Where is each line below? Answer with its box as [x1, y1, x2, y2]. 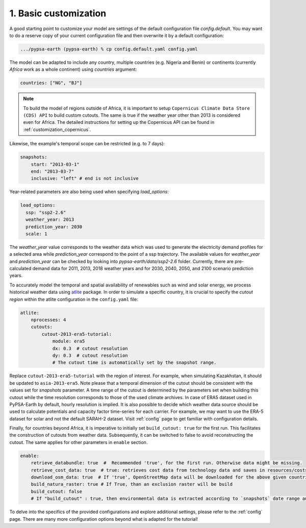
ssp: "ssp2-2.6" [25, 209, 66, 215]
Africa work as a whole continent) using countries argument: [9, 66, 137, 72]
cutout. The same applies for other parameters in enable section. [9, 439, 148, 445]
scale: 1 [25, 231, 47, 236]
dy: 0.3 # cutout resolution [52, 352, 128, 358]
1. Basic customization [9, 8, 107, 19]
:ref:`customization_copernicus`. [23, 126, 91, 133]
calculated [9, 266, 32, 272]
